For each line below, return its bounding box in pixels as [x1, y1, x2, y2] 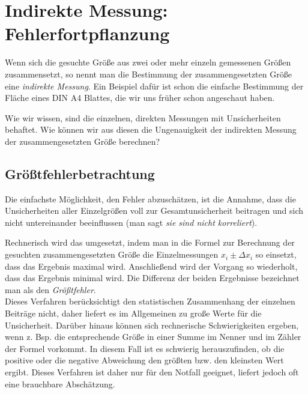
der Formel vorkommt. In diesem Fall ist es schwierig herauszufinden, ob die [5, 342, 285, 354]
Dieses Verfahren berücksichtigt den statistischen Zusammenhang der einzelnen [5, 295, 295, 308]
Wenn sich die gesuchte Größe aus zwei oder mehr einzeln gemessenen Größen [5, 56, 291, 68]
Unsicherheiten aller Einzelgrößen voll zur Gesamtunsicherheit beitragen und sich [5, 204, 304, 217]
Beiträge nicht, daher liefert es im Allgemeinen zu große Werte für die [5, 307, 262, 320]
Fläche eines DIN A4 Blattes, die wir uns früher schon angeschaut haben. [5, 91, 275, 104]
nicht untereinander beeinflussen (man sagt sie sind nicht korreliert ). [5, 216, 258, 228]
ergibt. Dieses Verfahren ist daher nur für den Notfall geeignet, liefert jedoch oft [5, 365, 299, 378]
